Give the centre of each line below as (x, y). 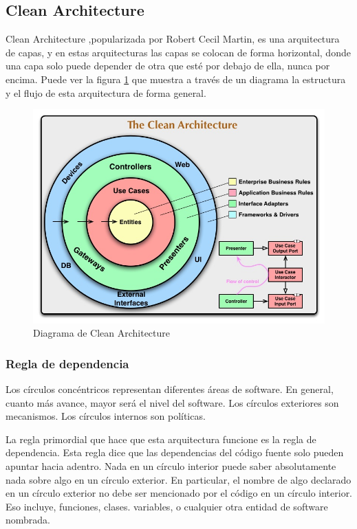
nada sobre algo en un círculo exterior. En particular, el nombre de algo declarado (178, 479)
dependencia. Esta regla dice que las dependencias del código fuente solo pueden (175, 452)
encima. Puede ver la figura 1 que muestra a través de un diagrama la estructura (176, 79)
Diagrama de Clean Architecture (102, 333)
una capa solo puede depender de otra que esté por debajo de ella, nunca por (168, 66)
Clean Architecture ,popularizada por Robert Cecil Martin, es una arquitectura (173, 39)
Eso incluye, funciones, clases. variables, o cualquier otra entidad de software (167, 506)
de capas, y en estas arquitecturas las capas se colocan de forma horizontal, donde (178, 52)
